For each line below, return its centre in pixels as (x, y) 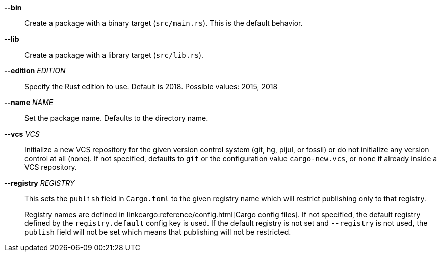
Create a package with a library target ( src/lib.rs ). (114, 55)
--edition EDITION (35, 71)
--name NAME (29, 102)
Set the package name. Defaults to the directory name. (116, 118)
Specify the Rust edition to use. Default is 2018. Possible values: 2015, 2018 (151, 86)
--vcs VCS (22, 134)
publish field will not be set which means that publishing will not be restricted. (158, 232)
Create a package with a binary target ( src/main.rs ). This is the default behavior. (164, 23)
